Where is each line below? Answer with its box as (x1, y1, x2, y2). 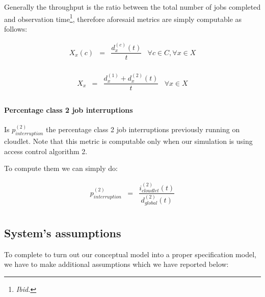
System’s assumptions (4, 225, 121, 240)
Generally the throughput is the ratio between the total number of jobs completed (4, 2, 261, 12)
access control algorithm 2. (4, 145, 88, 156)
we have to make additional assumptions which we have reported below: (4, 259, 229, 269)
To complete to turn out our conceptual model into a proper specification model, (4, 249, 256, 259)
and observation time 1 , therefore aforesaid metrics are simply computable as (4, 12, 242, 24)
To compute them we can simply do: (4, 163, 118, 174)
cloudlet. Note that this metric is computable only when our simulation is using (4, 136, 253, 146)
